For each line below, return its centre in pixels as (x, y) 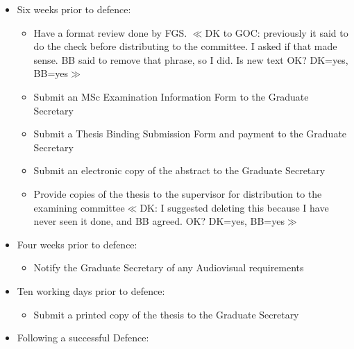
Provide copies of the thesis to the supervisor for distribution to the (178, 193)
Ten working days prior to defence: (91, 290)
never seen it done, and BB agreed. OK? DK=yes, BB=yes (159, 221)
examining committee (79, 207)
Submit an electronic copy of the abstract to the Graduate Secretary (179, 170)
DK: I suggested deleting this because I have (234, 207)
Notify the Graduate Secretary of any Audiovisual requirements (169, 267)
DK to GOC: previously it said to (277, 32)
